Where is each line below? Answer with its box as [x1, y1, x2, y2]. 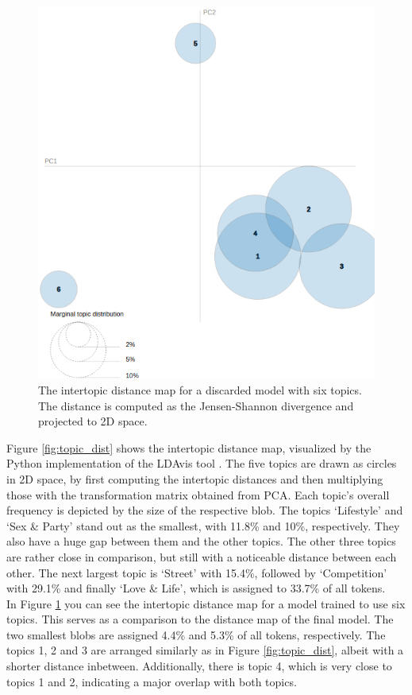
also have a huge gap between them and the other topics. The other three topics [6, 533, 396, 549]
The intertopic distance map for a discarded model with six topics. [38, 381, 362, 398]
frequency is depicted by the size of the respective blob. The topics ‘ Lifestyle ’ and [6, 502, 403, 518]
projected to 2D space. [38, 413, 148, 429]
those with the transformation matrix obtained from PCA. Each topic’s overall [6, 486, 390, 503]
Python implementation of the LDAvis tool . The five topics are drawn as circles [6, 455, 397, 472]
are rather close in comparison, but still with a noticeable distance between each [6, 548, 397, 565]
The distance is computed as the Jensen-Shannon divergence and [38, 397, 354, 414]
